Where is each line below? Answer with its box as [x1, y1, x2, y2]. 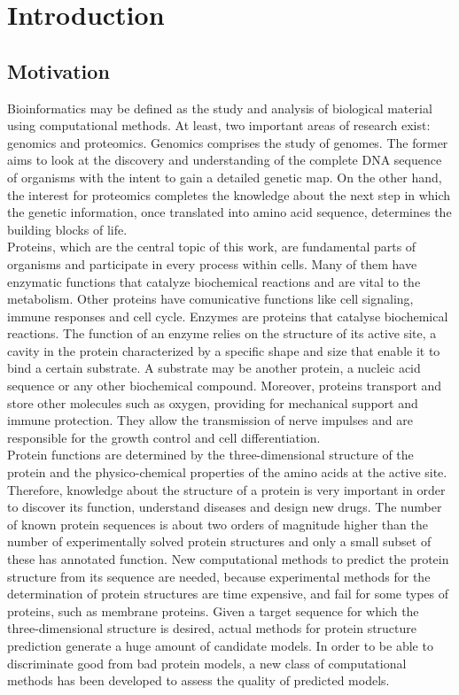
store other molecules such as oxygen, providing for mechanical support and [7, 393, 418, 412]
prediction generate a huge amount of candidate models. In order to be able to [7, 636, 433, 654]
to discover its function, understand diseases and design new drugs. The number [7, 498, 442, 516]
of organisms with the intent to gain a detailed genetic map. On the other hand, [7, 167, 442, 186]
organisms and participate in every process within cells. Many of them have [7, 254, 417, 273]
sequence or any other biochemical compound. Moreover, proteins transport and [7, 376, 442, 395]
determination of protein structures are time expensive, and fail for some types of [7, 584, 449, 603]
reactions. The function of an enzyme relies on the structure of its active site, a [7, 324, 437, 343]
